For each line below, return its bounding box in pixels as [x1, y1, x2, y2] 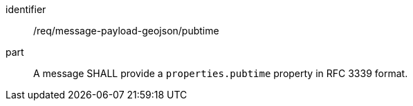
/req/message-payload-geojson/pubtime [33, 25, 219, 36]
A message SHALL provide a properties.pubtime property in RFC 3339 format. [33, 67, 408, 79]
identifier [6, 3, 46, 15]
